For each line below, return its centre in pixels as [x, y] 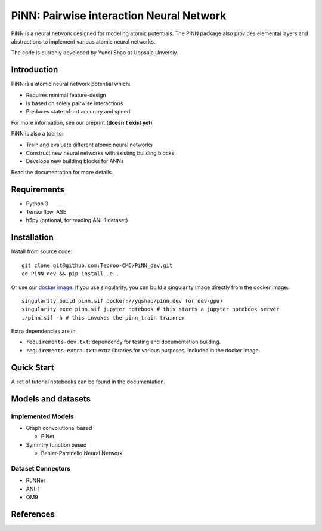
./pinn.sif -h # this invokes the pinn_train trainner [103, 317]
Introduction [35, 70]
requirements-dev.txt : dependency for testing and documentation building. [123, 342]
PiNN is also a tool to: [37, 134]
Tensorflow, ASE [46, 212]
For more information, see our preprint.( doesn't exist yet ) [82, 122]
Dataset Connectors [41, 468]
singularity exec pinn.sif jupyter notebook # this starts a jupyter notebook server [151, 309]
